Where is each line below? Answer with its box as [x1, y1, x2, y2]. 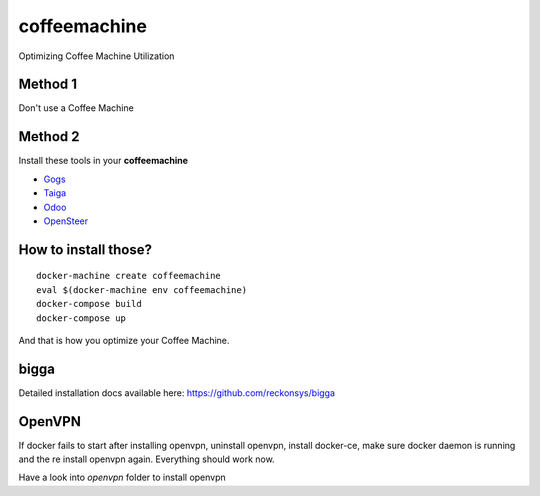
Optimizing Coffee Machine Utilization [18, 50, 175, 62]
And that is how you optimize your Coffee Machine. [18, 334, 230, 346]
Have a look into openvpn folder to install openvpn [18, 471, 227, 484]
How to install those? [18, 241, 153, 258]
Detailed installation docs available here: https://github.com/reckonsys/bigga [18, 386, 335, 399]
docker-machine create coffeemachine [36, 270, 222, 282]
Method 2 [18, 128, 80, 145]
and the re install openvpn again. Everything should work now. [18, 453, 275, 465]
